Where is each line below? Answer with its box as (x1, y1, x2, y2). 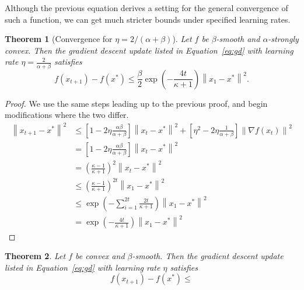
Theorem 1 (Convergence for (5, 33, 113, 45)
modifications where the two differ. (5, 109, 129, 121)
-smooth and (216, 33, 260, 45)
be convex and (75, 250, 125, 262)
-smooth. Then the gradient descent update (132, 250, 284, 262)
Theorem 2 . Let (5, 250, 66, 262)
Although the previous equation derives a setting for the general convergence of (5, 2, 288, 13)
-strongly (268, 33, 299, 45)
